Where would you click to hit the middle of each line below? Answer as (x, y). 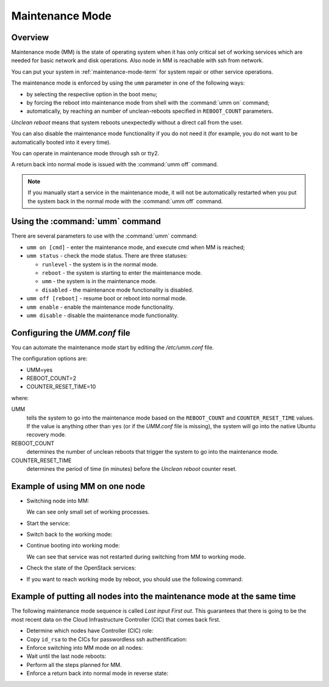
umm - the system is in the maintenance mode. (99, 281)
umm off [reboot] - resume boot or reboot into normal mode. (107, 298)
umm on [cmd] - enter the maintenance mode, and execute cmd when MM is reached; (136, 247)
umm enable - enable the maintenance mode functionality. (101, 307)
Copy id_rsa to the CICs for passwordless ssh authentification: (107, 639)
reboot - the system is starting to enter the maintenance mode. (122, 273)
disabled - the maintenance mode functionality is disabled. (118, 290)
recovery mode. (46, 435)
